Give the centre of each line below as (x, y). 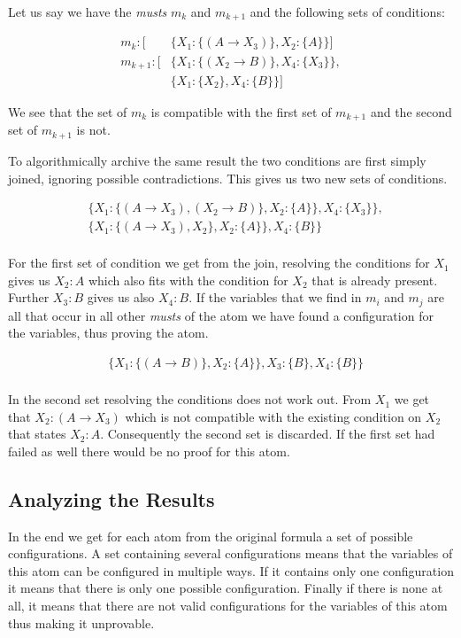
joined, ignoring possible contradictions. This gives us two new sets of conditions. (228, 178)
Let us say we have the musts (88, 12)
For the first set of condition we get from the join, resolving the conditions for (219, 263)
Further (29, 297)
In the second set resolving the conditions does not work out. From (190, 399)
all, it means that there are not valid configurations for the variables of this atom (228, 606)
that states (37, 434)
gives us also (121, 297)
